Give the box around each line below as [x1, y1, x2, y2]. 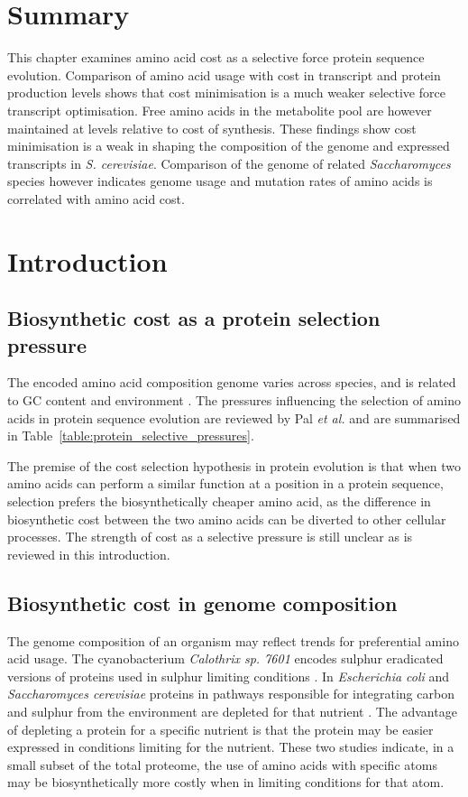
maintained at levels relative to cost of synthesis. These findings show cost [7, 118, 417, 137]
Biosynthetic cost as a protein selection [7, 304, 381, 332]
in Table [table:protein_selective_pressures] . [7, 426, 254, 445]
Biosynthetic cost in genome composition [7, 588, 398, 616]
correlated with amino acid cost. [7, 189, 185, 208]
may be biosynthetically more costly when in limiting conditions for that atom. [7, 773, 445, 792]
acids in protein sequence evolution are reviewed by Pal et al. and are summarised [7, 408, 461, 427]
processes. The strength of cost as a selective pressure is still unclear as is [7, 527, 413, 546]
